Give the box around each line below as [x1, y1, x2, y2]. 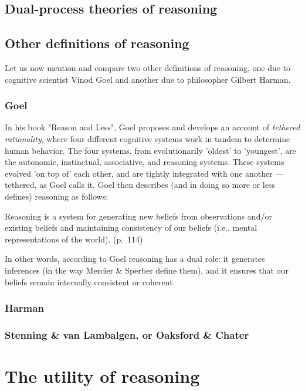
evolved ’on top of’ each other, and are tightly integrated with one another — [5, 167, 284, 179]
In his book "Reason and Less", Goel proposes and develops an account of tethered [5, 121, 300, 133]
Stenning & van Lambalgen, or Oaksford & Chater [5, 327, 249, 342]
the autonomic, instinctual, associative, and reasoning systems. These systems [5, 156, 284, 168]
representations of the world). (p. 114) [5, 232, 143, 245]
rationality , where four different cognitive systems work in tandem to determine [5, 132, 290, 144]
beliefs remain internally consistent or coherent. [5, 275, 175, 288]
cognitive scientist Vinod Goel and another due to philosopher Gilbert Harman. [5, 73, 291, 85]
